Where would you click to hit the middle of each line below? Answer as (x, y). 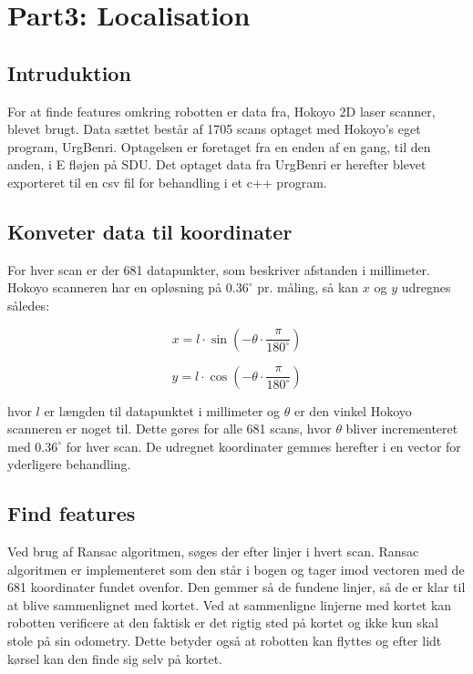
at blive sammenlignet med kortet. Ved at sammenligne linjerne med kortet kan (230, 604)
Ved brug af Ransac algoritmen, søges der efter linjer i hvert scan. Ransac (213, 551)
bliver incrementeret (402, 429)
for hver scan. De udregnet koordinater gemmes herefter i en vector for (263, 446)
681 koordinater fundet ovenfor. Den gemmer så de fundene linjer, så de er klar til (236, 587)
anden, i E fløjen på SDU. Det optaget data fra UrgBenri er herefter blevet (217, 164)
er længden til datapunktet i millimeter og (162, 410)
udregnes (426, 287)
